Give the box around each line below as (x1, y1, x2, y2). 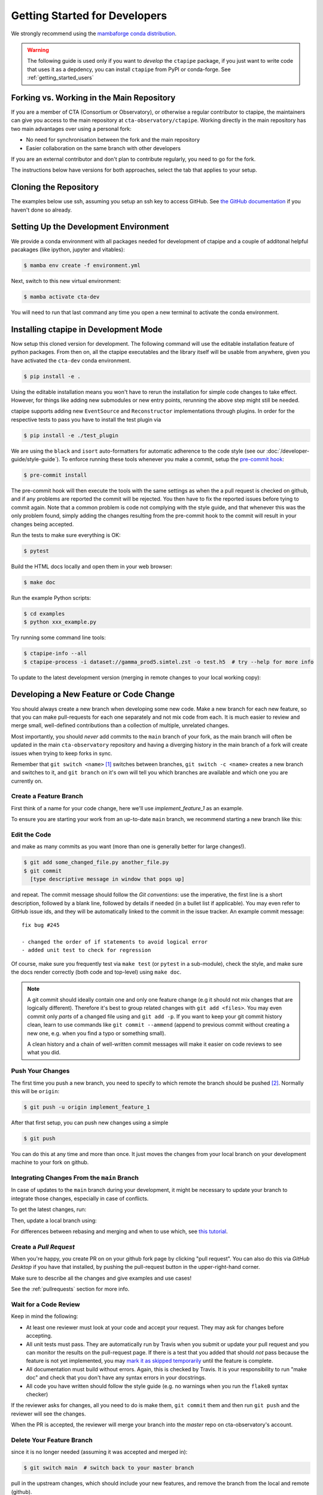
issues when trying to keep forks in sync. (11, 749, 112, 756)
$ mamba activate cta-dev (23, 293, 100, 300)
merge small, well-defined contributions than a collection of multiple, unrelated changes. (11, 722, 230, 729)
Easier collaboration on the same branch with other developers (26, 144, 181, 152)
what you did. (27, 1049, 61, 1056)
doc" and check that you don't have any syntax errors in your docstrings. (26, 1374, 206, 1381)
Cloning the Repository (11, 182, 99, 193)
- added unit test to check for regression (22, 947, 151, 954)
